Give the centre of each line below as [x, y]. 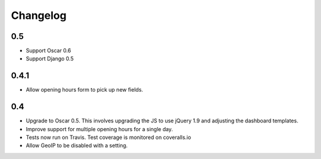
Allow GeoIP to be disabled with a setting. [77, 145]
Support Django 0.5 [50, 59]
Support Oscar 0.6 [48, 51]
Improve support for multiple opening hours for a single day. [100, 129]
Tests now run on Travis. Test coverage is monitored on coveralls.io [108, 137]
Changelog [39, 15]
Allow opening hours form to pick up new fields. [84, 90]
